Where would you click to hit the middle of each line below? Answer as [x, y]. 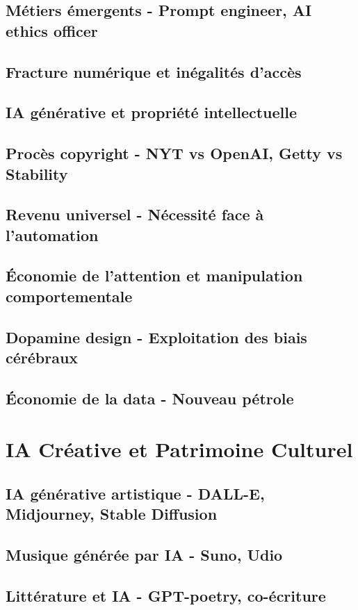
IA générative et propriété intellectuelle [152, 112]
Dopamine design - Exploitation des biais [156, 337]
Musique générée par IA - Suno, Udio [144, 555]
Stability [37, 173]
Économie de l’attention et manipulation [154, 275]
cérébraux [42, 357]
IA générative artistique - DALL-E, [135, 493]
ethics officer [52, 30]
